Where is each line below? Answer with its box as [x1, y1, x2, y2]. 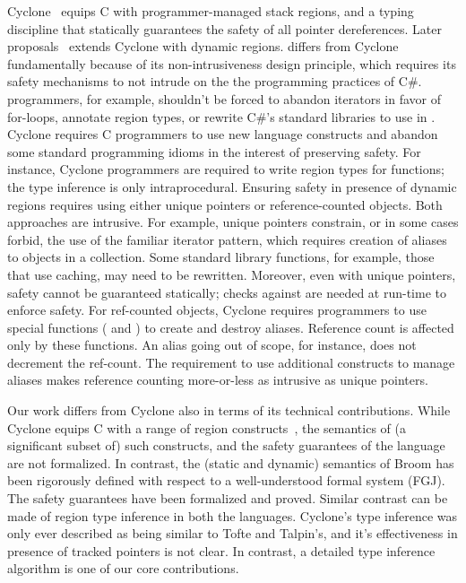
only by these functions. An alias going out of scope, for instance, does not [7, 335, 417, 354]
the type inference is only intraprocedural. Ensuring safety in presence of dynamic [7, 177, 457, 196]
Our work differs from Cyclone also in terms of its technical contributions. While [7, 401, 451, 420]
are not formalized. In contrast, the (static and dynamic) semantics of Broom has [7, 453, 454, 472]
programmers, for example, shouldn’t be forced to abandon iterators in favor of [7, 89, 441, 108]
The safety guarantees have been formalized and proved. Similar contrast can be [7, 489, 448, 508]
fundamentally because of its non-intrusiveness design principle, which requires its [7, 54, 456, 73]
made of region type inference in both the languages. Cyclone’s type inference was [7, 506, 457, 525]
